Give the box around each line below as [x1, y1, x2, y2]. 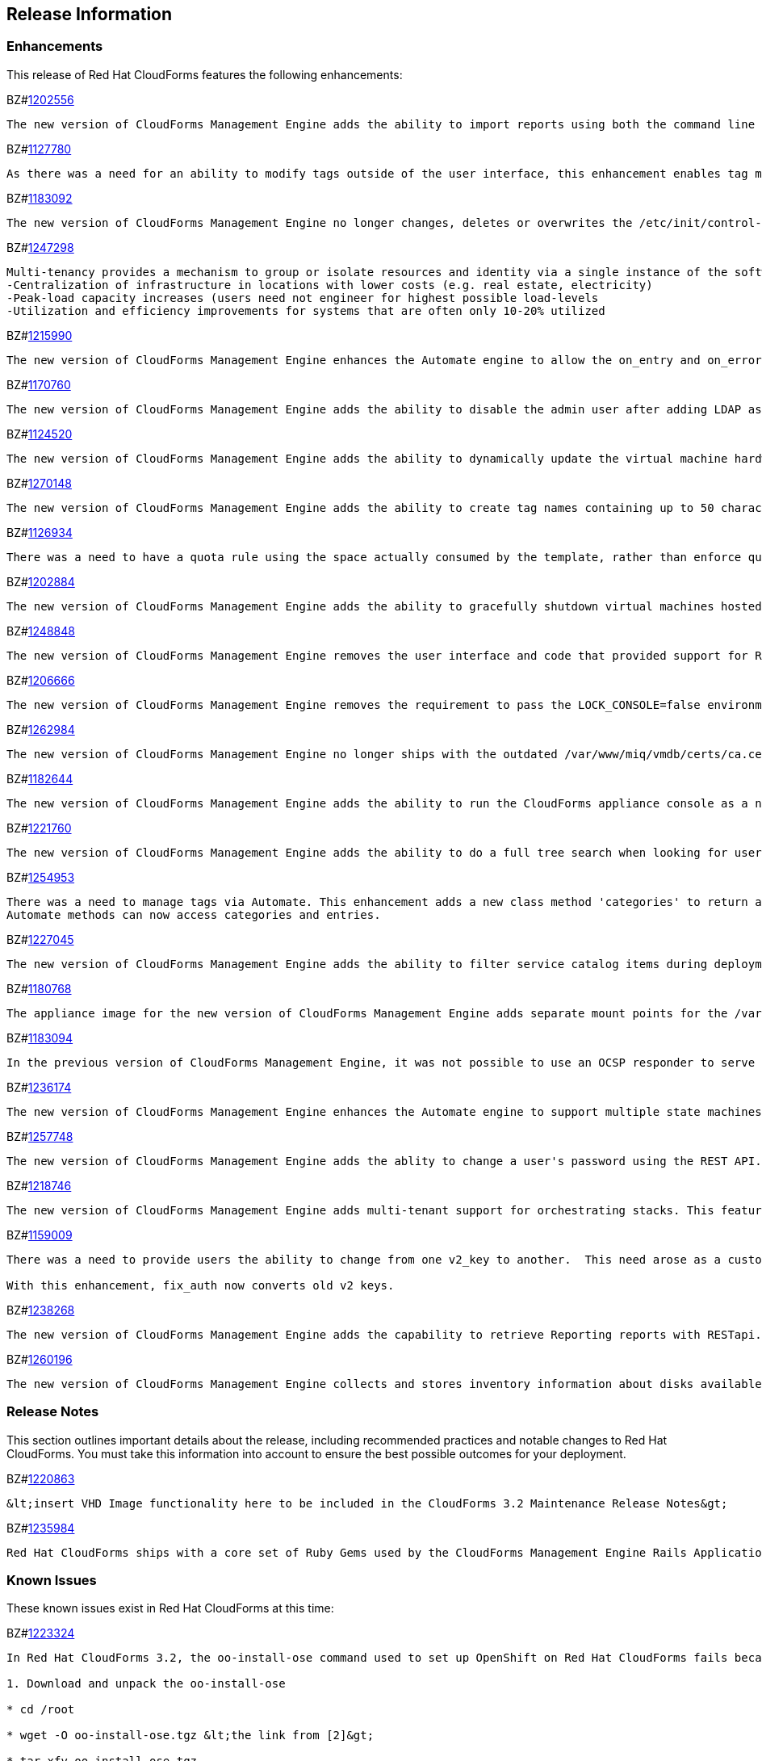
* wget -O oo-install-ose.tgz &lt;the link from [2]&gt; [6, 1729, 375, 1742]
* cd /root [6, 1703, 75, 1717]
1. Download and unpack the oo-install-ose [6, 1677, 286, 1691]
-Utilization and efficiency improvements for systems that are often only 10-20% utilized [6, 304, 605, 317]
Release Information [6, 4, 173, 24]
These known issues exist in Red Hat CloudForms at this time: [6, 1601, 334, 1616]
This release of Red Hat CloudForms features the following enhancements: [6, 67, 403, 82]
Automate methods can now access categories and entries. [6, 908, 381, 921]
